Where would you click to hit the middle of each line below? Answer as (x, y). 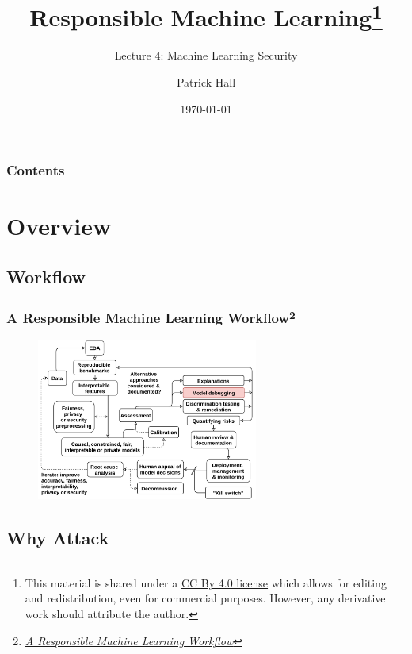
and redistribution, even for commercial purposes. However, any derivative (205, 598)
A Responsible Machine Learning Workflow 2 (151, 317)
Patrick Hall (206, 82)
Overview (59, 226)
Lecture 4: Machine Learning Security (206, 55)
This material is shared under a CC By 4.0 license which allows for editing (206, 582)
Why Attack (58, 537)
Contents (36, 170)
